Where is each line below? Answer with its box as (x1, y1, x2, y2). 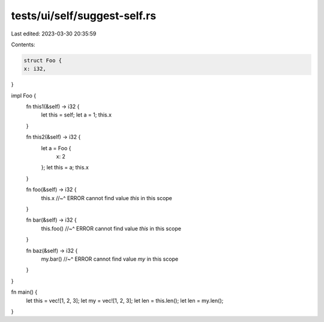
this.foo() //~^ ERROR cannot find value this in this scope (41, 225, 181, 232)
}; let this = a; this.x (41, 164, 89, 171)
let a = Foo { (41, 144, 71, 151)
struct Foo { (23, 57, 62, 64)
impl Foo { (11, 92, 36, 99)
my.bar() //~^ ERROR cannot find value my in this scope (41, 255, 179, 263)
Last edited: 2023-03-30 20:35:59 (11, 30, 97, 37)
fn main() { (11, 288, 38, 296)
